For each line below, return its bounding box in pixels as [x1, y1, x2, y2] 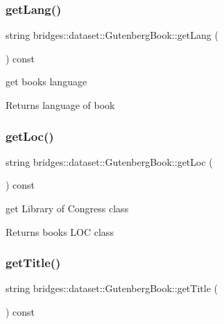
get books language [6, 74, 87, 89]
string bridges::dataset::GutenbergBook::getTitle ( [6, 281, 218, 296]
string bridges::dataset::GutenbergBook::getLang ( [6, 28, 218, 42]
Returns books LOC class [6, 224, 114, 239]
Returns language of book [6, 98, 115, 112]
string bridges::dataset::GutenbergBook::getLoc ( [6, 154, 213, 169]
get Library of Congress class [6, 201, 129, 215]
